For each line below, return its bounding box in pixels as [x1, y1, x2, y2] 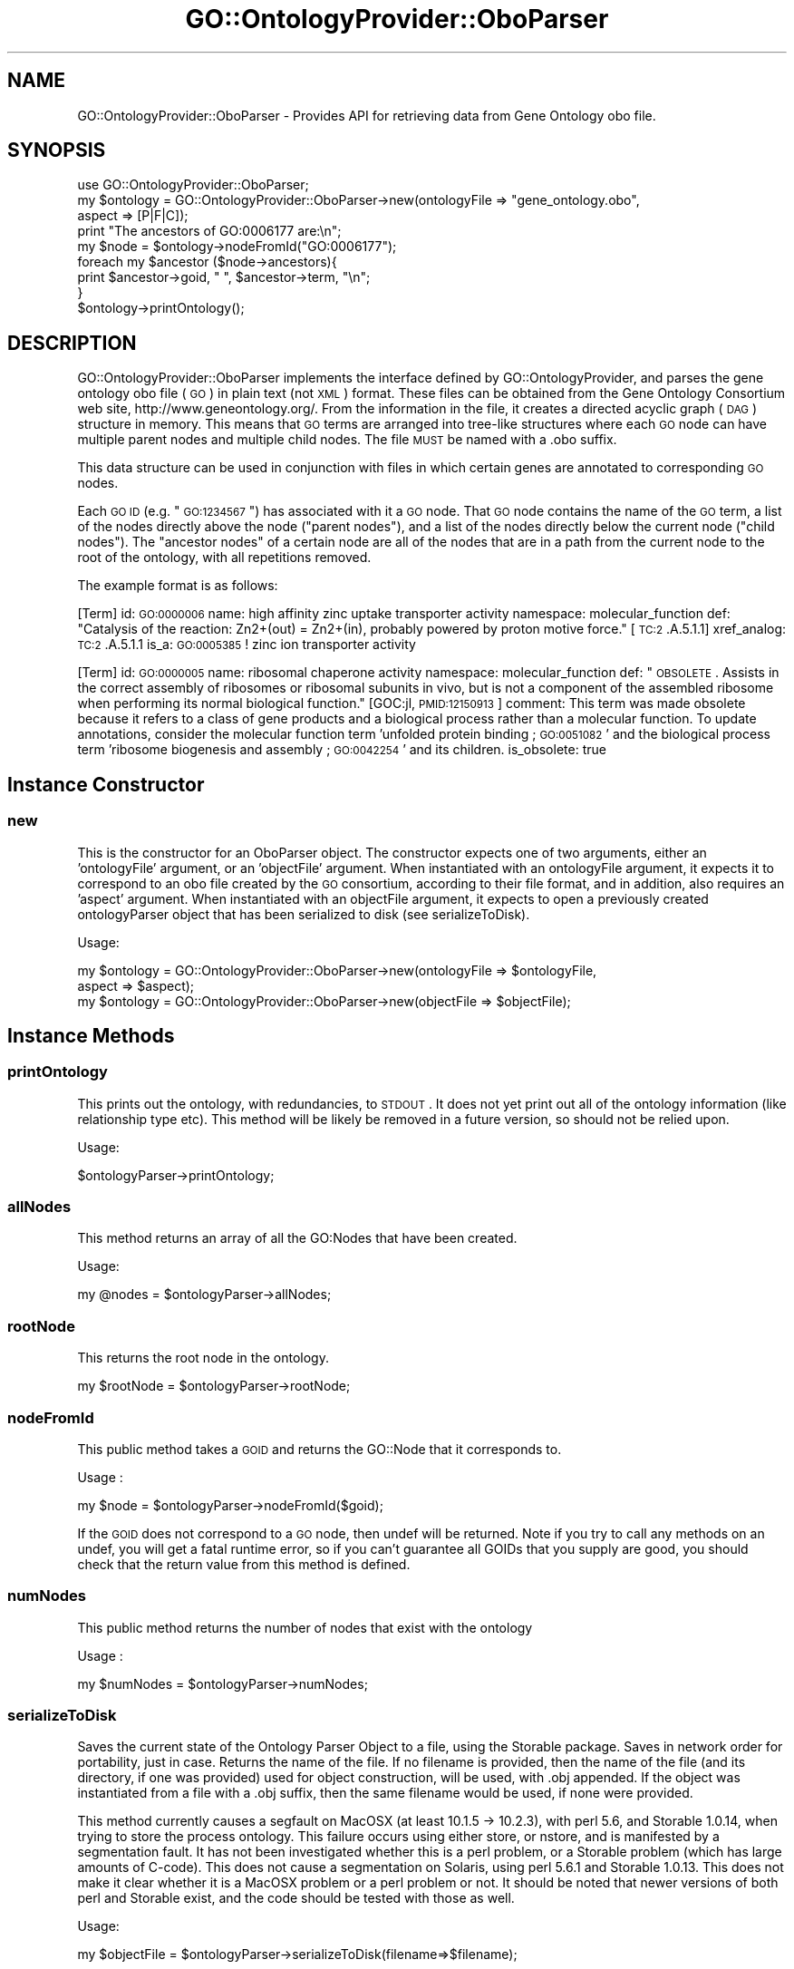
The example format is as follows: [77, 577, 278, 594]
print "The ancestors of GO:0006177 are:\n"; [77, 223, 342, 239]
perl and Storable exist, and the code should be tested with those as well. [77, 1890, 515, 1906]
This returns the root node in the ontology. [77, 1350, 329, 1366]
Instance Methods [7, 1023, 175, 1047]
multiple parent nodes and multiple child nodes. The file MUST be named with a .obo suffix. [77, 432, 617, 448]
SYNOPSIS [7, 139, 106, 162]
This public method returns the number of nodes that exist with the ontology [77, 1619, 533, 1635]
